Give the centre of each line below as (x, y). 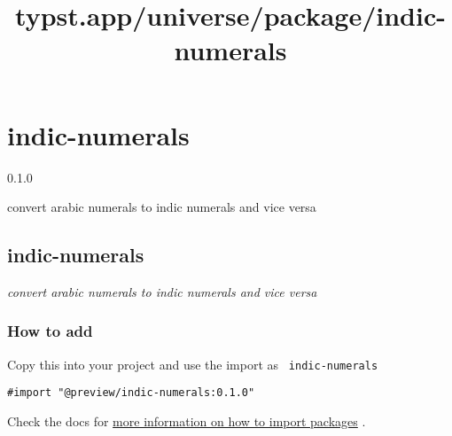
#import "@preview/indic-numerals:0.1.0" (131, 393)
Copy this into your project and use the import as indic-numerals (193, 364)
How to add (50, 331)
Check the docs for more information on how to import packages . (187, 421)
